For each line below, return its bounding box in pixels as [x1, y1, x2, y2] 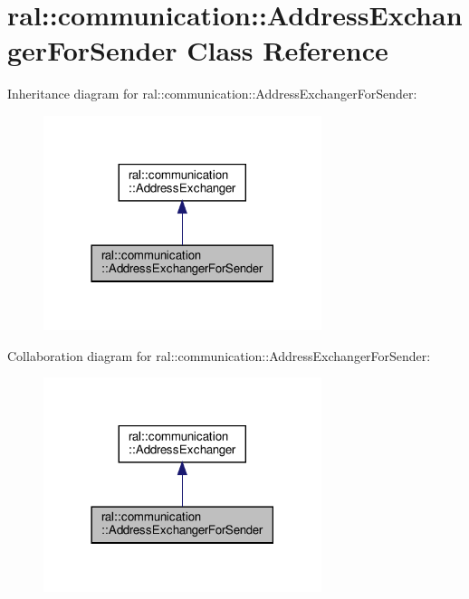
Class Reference [187, 32, 388, 69]
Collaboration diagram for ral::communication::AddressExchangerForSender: [7, 346, 431, 365]
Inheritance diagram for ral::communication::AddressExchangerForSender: [7, 84, 417, 103]
